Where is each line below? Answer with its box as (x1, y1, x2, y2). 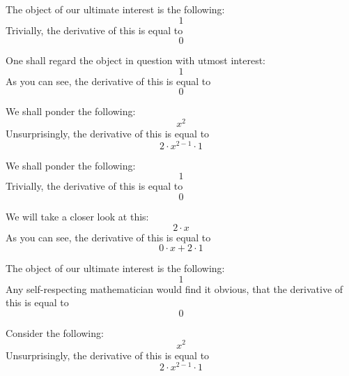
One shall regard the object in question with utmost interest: (6, 53, 265, 68)
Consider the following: (6, 325, 104, 340)
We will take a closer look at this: (6, 209, 149, 223)
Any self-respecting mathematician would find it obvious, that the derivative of (6, 281, 343, 296)
